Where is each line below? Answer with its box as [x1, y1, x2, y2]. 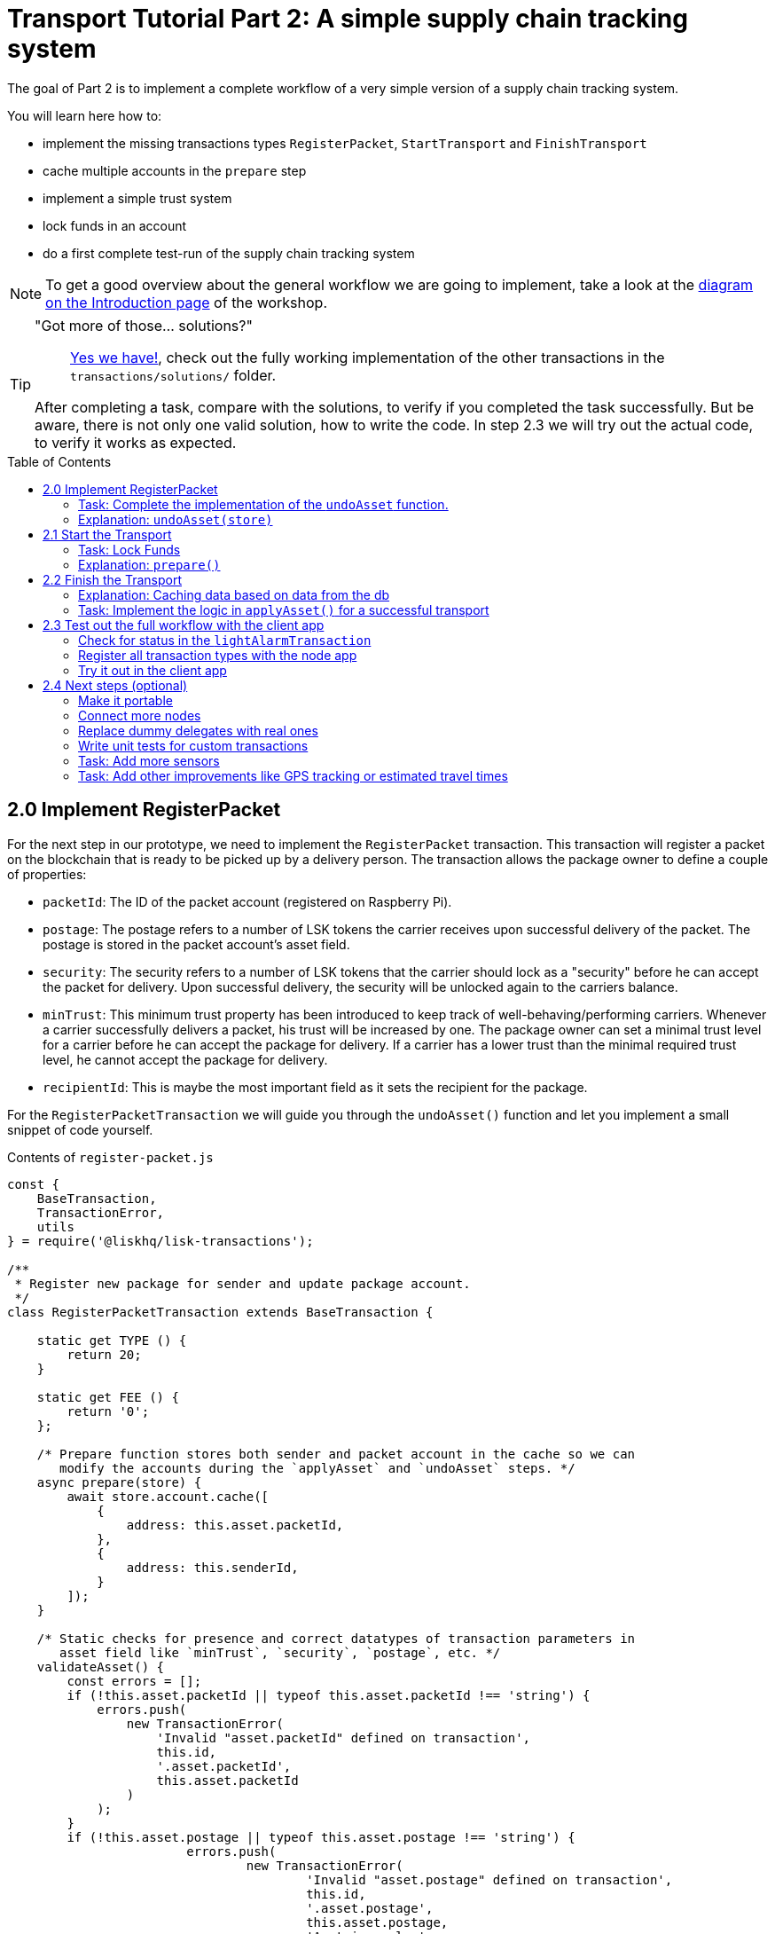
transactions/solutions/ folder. [70, 366, 277, 384]
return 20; [67, 1347, 142, 1362]
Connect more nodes [78, 707, 201, 723]
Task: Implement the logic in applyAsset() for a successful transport [78, 601, 489, 617]
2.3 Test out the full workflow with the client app [43, 617, 325, 633]
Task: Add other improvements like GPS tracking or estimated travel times [78, 767, 508, 783]
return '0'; [67, 1403, 150, 1419]
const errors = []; [67, 1673, 202, 1688]
